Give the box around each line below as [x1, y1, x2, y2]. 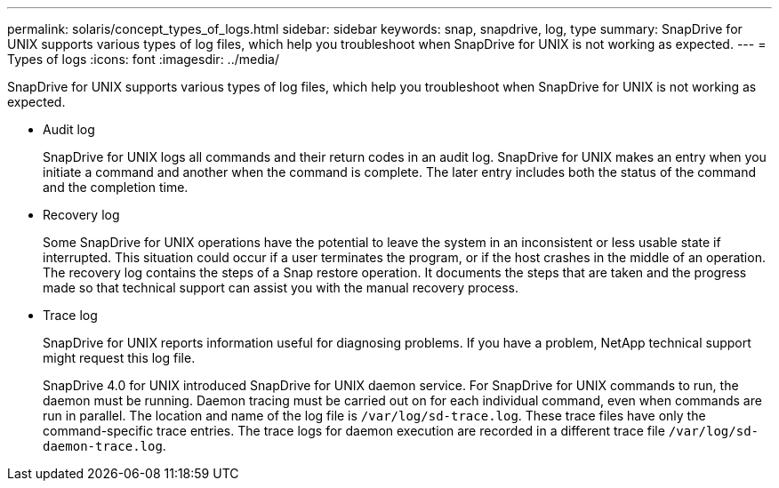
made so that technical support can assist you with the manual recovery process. [43, 280, 519, 295]
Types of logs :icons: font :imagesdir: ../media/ [7, 52, 280, 67]
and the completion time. [43, 180, 189, 195]
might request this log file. [43, 350, 196, 365]
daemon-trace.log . [43, 438, 166, 453]
